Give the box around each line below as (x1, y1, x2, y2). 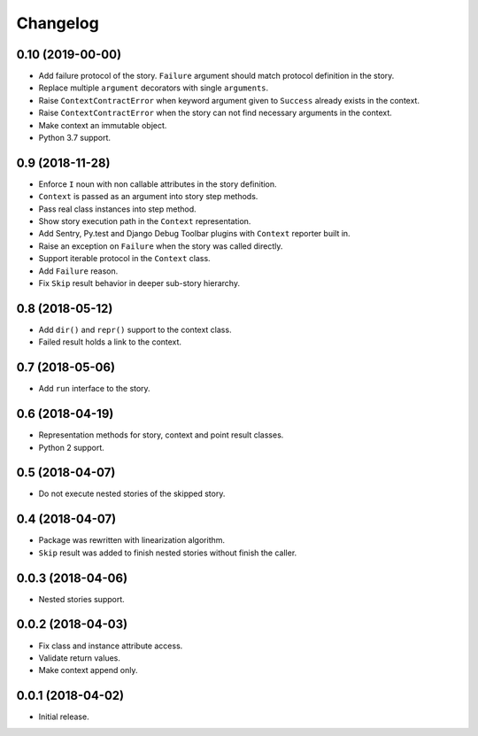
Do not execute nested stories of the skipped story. (38, 488, 226, 500)
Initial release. (38, 711, 89, 722)
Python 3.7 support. (38, 133, 111, 143)
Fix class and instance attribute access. (38, 640, 183, 651)
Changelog (16, 13, 99, 33)
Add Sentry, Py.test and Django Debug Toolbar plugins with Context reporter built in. (38, 229, 351, 239)
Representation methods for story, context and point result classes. (38, 430, 284, 440)
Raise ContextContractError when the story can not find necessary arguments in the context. (38, 107, 393, 119)
